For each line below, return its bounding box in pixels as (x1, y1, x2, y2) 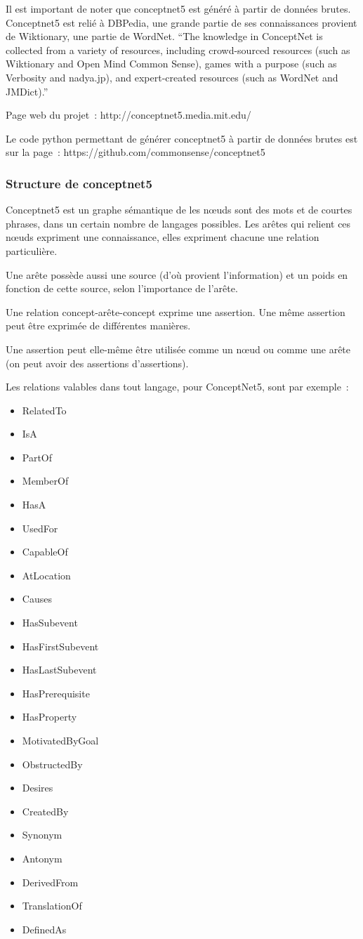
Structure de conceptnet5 (6, 174, 152, 192)
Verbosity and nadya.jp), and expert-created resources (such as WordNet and (6, 70, 338, 84)
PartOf (22, 449, 53, 464)
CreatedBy (22, 803, 69, 818)
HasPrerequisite (22, 685, 90, 700)
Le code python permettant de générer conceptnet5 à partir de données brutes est (6, 131, 358, 145)
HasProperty (22, 709, 77, 724)
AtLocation (22, 567, 71, 582)
